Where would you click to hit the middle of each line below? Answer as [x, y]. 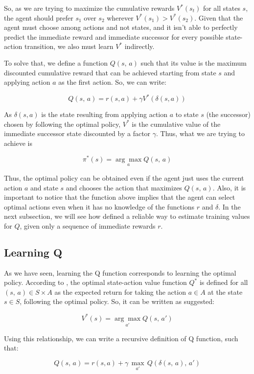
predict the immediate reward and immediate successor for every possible [114, 36]
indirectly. [139, 46]
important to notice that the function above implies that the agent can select [120, 197]
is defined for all [224, 282]
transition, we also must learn [69, 46]
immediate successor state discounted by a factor [77, 133]
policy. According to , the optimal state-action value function [95, 282]
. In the [230, 206]
